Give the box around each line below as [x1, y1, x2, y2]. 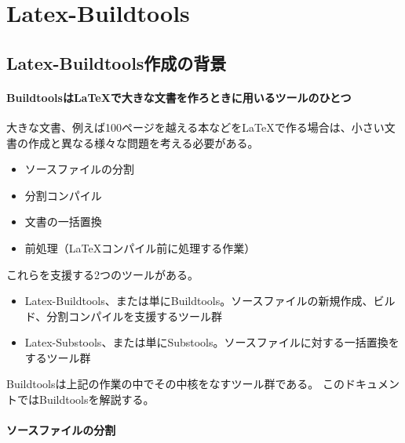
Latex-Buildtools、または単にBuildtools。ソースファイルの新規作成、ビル [24, 292, 396, 309]
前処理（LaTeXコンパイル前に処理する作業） [24, 239, 256, 256]
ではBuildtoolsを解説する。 [16, 391, 155, 408]
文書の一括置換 [24, 213, 102, 230]
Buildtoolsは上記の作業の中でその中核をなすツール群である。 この [6, 376, 345, 392]
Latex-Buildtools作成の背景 [6, 50, 227, 74]
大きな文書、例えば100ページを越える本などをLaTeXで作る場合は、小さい [6, 118, 385, 135]
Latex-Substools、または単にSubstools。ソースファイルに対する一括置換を [24, 334, 400, 350]
